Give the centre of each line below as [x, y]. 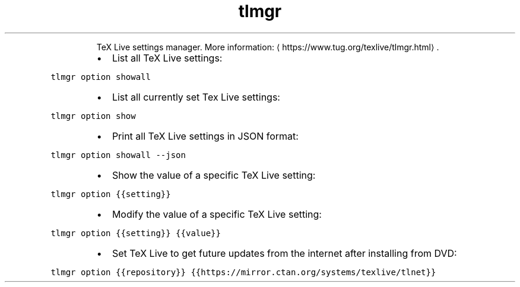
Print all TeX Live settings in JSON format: [205, 136]
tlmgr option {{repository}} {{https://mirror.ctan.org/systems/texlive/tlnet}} [243, 272]
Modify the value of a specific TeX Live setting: [217, 214]
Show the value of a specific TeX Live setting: [214, 175]
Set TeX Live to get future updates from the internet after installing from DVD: [284, 253]
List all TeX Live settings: [167, 58]
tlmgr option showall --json [118, 155]
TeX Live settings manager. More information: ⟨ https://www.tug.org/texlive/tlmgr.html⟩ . [268, 47]
